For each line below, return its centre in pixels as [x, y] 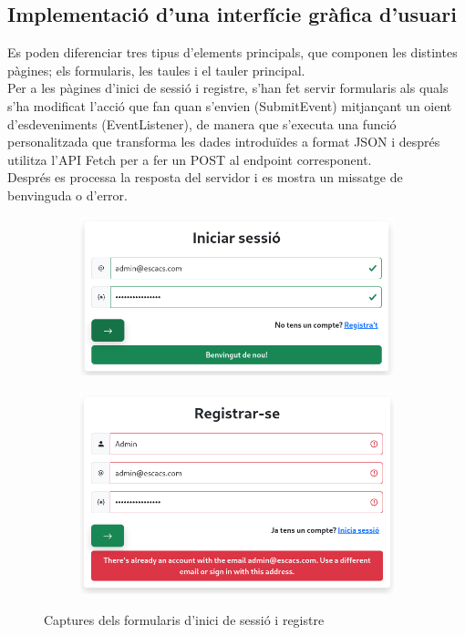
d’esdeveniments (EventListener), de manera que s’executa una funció [202, 123]
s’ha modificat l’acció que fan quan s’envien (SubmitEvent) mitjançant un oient [230, 105]
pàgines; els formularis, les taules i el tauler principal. [156, 70]
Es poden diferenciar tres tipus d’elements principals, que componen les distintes [232, 52]
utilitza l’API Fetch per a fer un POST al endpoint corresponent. [190, 159]
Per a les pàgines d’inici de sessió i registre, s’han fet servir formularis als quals [228, 88]
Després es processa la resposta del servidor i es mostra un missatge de [205, 177]
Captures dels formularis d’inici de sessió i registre [184, 620]
